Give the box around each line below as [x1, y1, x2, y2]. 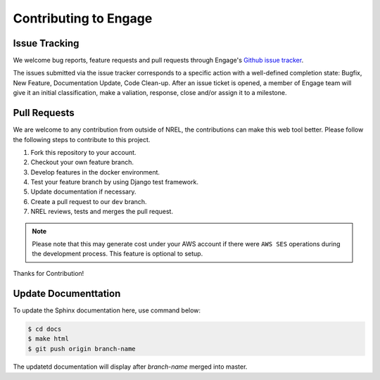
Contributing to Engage [13, 11, 153, 26]
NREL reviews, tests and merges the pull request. [30, 208, 174, 216]
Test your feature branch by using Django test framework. [30, 178, 198, 186]
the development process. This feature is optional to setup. [32, 250, 203, 258]
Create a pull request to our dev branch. [30, 197, 147, 205]
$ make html [27, 335, 70, 343]
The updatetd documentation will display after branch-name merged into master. [13, 362, 248, 371]
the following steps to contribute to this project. [13, 135, 151, 144]
